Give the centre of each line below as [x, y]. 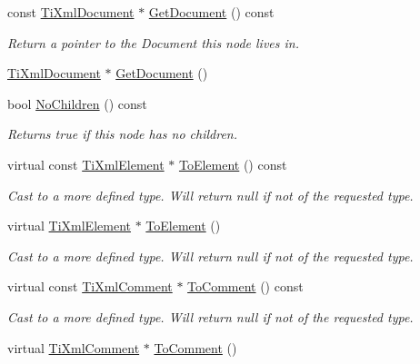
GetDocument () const [211, 12]
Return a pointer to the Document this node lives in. [153, 42]
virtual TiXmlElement [69, 226]
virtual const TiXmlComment [90, 286]
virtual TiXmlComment [74, 347]
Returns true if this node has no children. [123, 134]
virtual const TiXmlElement [86, 164]
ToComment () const [245, 286]
